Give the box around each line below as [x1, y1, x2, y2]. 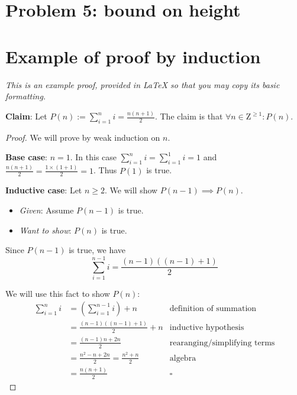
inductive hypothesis [169, 323, 244, 332]
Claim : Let [5, 110, 47, 122]
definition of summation [169, 305, 257, 313]
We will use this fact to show [5, 287, 110, 299]
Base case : [5, 151, 47, 163]
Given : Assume [19, 203, 74, 216]
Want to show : [19, 224, 72, 236]
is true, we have [69, 244, 125, 256]
